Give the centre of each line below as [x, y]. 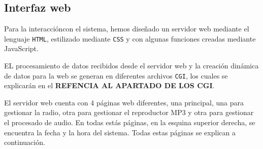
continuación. [25, 142]
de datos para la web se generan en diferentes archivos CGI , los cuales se [116, 75]
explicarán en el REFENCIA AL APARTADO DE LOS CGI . [109, 85]
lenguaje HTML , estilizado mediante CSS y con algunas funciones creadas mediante [130, 38]
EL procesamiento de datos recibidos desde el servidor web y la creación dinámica [131, 66]
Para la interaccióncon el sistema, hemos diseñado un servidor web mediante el [127, 29]
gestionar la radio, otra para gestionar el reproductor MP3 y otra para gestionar [129, 112]
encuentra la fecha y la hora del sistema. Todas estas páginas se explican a [120, 132]
